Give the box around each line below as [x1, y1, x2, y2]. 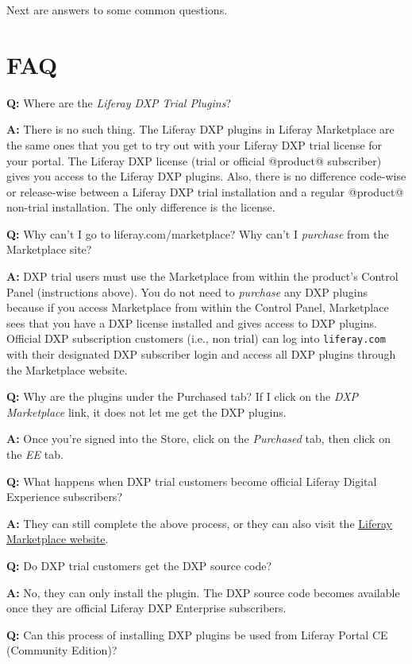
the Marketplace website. [6, 361, 128, 378]
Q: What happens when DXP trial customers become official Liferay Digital [6, 472, 377, 489]
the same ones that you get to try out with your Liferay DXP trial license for [6, 136, 383, 153]
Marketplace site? [6, 241, 92, 258]
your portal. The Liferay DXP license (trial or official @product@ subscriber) [6, 152, 382, 169]
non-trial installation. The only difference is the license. [6, 199, 275, 216]
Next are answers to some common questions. [6, 2, 228, 17]
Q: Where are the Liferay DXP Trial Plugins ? [6, 94, 231, 111]
